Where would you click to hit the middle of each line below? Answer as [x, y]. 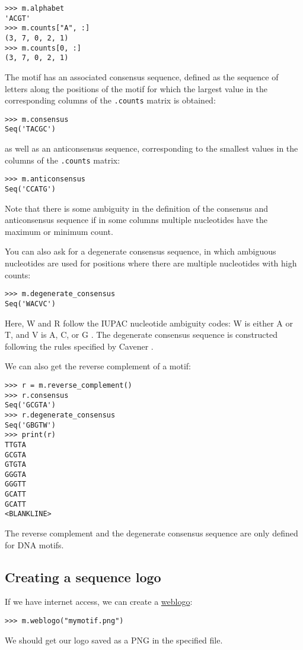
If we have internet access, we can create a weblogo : [99, 602]
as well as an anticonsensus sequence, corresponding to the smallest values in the [151, 148]
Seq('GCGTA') [30, 405]
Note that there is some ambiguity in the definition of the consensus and [137, 208]
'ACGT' [17, 18]
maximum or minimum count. [59, 231]
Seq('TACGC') [30, 129]
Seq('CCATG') [30, 189]
